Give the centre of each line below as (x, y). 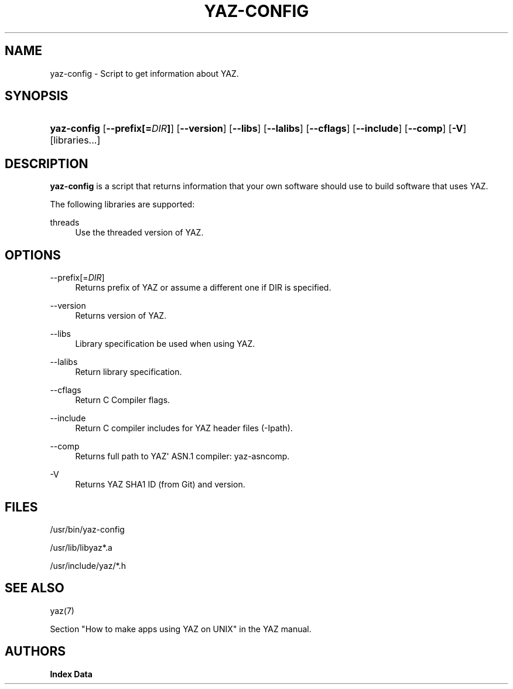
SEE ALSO (35, 588)
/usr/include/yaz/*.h (88, 565)
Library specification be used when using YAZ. (165, 344)
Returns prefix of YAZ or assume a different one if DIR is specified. (203, 288)
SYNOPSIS (37, 96)
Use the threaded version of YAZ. (139, 233)
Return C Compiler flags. (123, 400)
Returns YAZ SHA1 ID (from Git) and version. (160, 485)
